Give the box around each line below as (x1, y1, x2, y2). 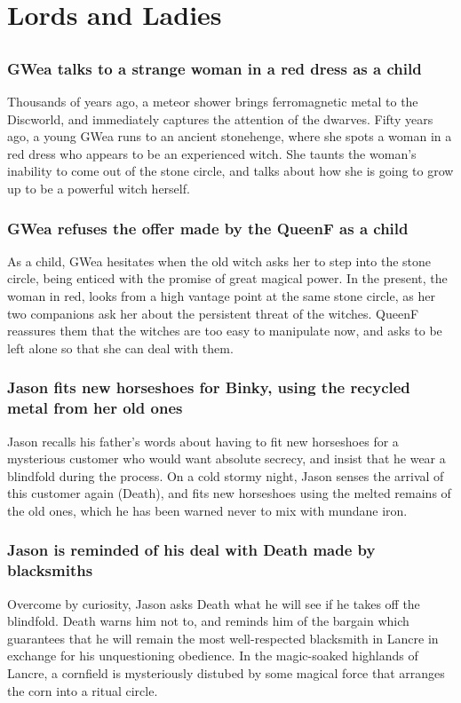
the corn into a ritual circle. (7, 681, 158, 699)
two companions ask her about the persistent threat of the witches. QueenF (7, 304, 419, 322)
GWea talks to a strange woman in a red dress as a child (7, 57, 422, 79)
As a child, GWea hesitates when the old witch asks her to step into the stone (7, 251, 432, 270)
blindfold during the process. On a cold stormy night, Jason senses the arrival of (7, 466, 444, 485)
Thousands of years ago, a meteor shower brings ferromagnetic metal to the (7, 92, 418, 111)
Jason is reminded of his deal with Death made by (7, 539, 376, 561)
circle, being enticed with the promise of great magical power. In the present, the (7, 269, 448, 288)
